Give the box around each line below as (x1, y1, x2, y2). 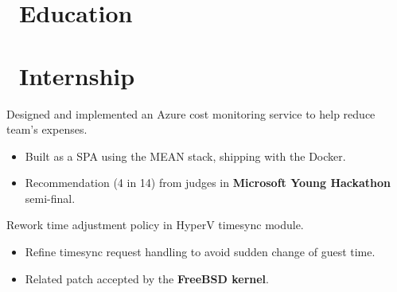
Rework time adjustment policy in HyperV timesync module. (6, 216, 304, 233)
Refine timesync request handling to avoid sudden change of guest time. (25, 243, 376, 260)
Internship (19, 59, 135, 91)
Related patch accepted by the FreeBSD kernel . (25, 270, 269, 286)
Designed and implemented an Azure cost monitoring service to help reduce (6, 105, 376, 122)
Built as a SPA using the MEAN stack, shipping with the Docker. (25, 147, 346, 164)
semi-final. (25, 189, 76, 206)
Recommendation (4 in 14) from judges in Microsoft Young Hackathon (25, 174, 391, 191)
